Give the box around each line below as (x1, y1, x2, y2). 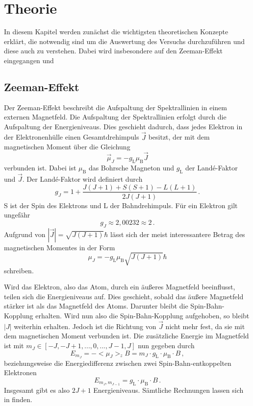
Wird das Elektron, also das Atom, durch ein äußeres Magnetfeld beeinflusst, (4, 282, 235, 292)
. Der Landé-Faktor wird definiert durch (22, 173, 143, 184)
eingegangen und (4, 55, 54, 65)
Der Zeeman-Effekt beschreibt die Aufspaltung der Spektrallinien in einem (4, 102, 227, 112)
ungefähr (4, 210, 30, 220)
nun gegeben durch (138, 340, 195, 351)
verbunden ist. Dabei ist (4, 162, 76, 172)
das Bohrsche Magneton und (88, 162, 175, 172)
